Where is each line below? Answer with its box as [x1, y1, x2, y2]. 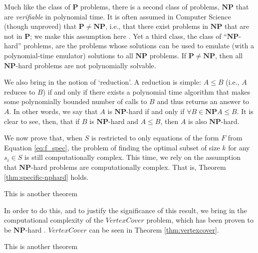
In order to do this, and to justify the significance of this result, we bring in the [4, 205, 247, 215]
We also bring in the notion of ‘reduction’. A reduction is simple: [4, 77, 202, 87]
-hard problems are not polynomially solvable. [15, 60, 156, 70]
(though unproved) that [4, 21, 77, 31]
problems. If [149, 50, 187, 60]
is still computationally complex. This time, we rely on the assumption [24, 152, 241, 162]
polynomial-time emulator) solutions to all [4, 50, 133, 60]
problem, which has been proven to [146, 215, 254, 225]
